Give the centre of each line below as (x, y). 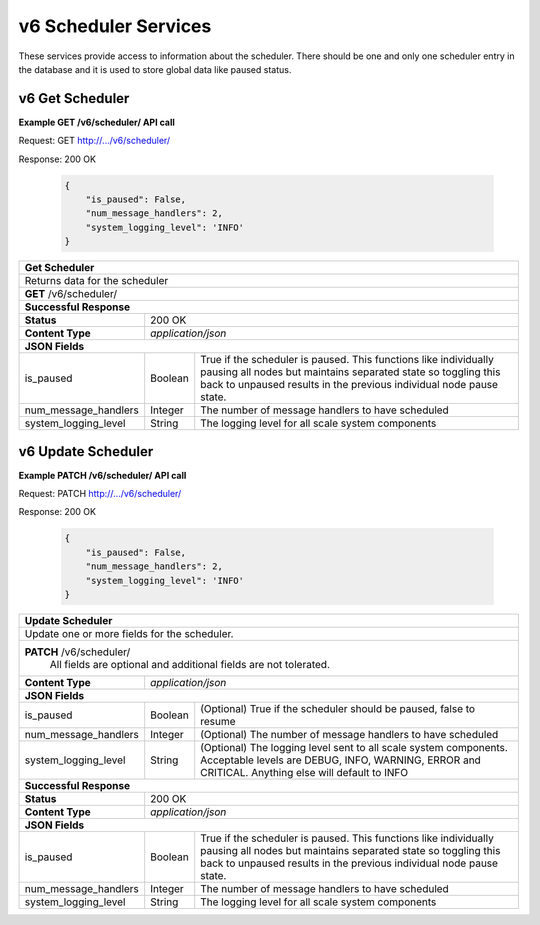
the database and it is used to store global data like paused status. (155, 69)
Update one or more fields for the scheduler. (129, 633)
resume (218, 721)
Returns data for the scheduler (96, 281)
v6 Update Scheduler (86, 451)
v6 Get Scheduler (74, 98)
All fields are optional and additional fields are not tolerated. (189, 664)
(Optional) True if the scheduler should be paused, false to (337, 708)
